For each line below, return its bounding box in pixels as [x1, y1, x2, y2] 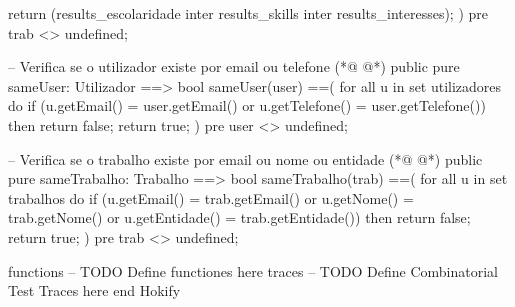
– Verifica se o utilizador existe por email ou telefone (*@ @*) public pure [8, 56, 460, 77]
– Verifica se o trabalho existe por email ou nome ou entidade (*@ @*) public [8, 148, 483, 169]
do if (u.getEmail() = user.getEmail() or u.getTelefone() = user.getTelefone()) [8, 95, 486, 116]
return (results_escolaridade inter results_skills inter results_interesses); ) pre [8, 3, 489, 23]
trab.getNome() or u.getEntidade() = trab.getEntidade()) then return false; [8, 207, 471, 228]
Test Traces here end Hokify [8, 280, 181, 301]
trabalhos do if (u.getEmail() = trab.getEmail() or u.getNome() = [8, 187, 414, 208]
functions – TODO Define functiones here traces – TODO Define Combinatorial [8, 260, 498, 281]
